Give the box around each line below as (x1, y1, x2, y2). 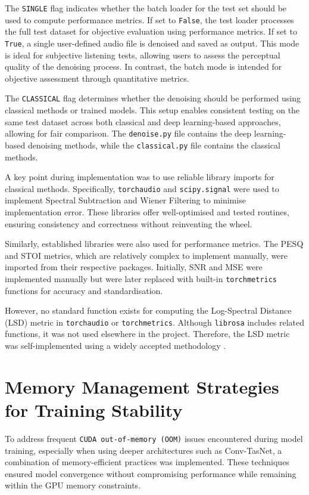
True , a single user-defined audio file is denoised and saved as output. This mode (5, 36, 299, 49)
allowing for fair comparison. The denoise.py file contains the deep (5, 127, 252, 140)
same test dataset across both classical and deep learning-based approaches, (5, 115, 281, 128)
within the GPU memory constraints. (5, 479, 141, 491)
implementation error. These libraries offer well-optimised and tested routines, (5, 205, 289, 218)
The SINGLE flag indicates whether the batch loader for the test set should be (5, 2, 287, 14)
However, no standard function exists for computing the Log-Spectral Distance (5, 304, 292, 317)
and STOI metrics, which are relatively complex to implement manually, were (5, 249, 288, 261)
